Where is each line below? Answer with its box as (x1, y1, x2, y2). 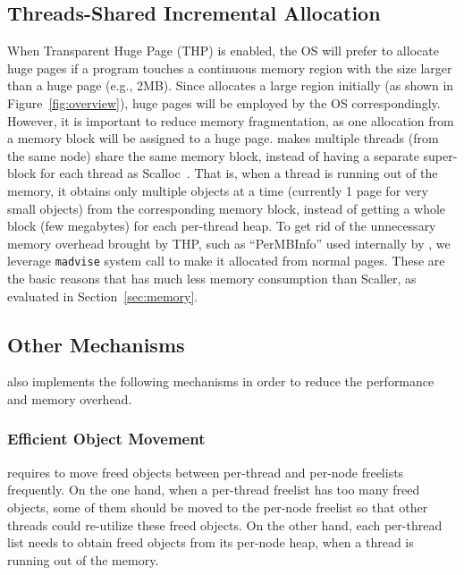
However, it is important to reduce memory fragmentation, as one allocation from (7, 111, 454, 130)
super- (423, 146, 458, 165)
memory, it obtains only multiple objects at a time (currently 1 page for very (7, 181, 428, 199)
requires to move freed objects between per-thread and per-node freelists (7, 462, 404, 481)
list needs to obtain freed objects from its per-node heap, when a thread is (7, 533, 414, 552)
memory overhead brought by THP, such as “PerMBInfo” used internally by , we (7, 233, 451, 252)
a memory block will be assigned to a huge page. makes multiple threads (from (7, 129, 439, 148)
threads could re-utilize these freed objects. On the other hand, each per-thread (7, 515, 443, 534)
